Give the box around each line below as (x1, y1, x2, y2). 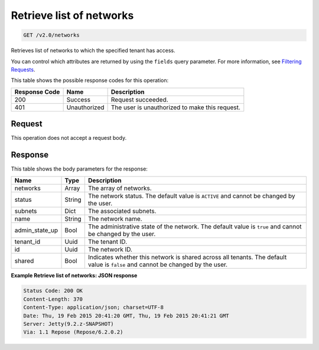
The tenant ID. (87, 237, 128, 246)
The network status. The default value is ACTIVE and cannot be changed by (87, 192, 295, 200)
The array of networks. (87, 184, 152, 192)
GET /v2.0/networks (23, 32, 80, 38)
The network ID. (87, 245, 133, 253)
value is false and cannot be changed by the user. (87, 260, 227, 269)
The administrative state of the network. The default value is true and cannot (87, 222, 302, 230)
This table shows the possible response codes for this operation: (11, 77, 169, 84)
